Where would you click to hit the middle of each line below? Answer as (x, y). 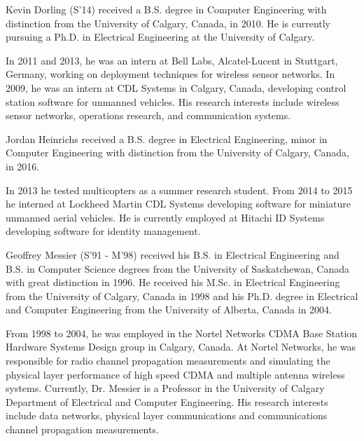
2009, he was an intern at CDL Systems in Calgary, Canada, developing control (176, 87)
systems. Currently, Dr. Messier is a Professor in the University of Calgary (165, 388)
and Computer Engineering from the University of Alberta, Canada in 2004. (169, 310)
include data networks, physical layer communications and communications (167, 415)
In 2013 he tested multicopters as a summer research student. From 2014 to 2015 (179, 190)
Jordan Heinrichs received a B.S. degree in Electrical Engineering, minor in (167, 138)
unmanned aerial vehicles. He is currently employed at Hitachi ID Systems (165, 217)
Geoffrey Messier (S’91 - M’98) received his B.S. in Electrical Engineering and (173, 254)
